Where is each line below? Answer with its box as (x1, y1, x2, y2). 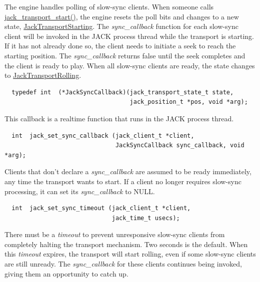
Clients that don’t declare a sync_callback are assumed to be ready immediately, (4, 166, 251, 177)
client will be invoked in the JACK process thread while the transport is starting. (4, 30, 254, 41)
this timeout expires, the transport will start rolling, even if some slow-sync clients (4, 249, 256, 259)
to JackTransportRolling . (4, 70, 81, 80)
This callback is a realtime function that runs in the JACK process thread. (4, 113, 234, 123)
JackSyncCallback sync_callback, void (115, 142, 244, 149)
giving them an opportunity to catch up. (4, 268, 128, 279)
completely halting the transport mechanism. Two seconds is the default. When (4, 239, 248, 249)
